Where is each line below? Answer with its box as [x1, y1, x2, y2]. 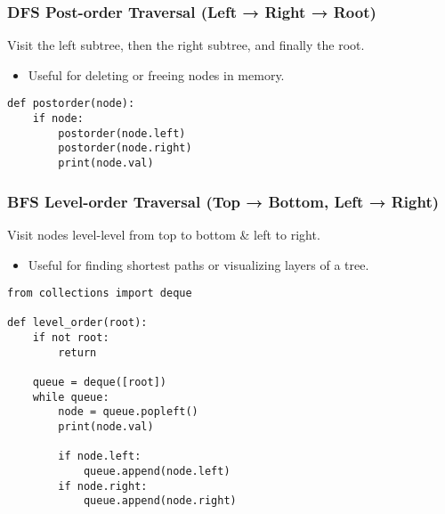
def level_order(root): [7, 316, 148, 330]
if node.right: [58, 479, 148, 493]
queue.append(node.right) [83, 494, 237, 508]
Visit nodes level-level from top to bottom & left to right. [7, 224, 320, 243]
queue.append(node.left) [83, 464, 231, 477]
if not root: [32, 331, 109, 345]
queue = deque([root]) [32, 376, 166, 389]
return [58, 346, 97, 359]
